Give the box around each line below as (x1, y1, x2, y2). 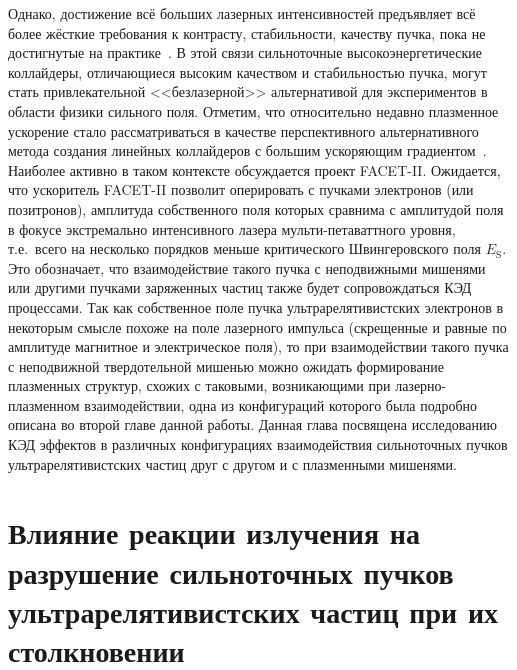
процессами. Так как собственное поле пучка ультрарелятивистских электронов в (8, 296, 504, 317)
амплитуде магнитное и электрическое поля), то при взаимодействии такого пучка (8, 336, 509, 357)
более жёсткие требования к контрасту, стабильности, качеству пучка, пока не (8, 22, 486, 43)
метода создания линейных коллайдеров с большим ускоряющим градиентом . (8, 140, 487, 161)
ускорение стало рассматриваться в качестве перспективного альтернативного (8, 120, 479, 141)
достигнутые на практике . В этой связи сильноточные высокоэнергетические (8, 42, 483, 63)
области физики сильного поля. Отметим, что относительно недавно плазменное (8, 100, 499, 121)
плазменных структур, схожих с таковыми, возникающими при (8, 375, 391, 396)
